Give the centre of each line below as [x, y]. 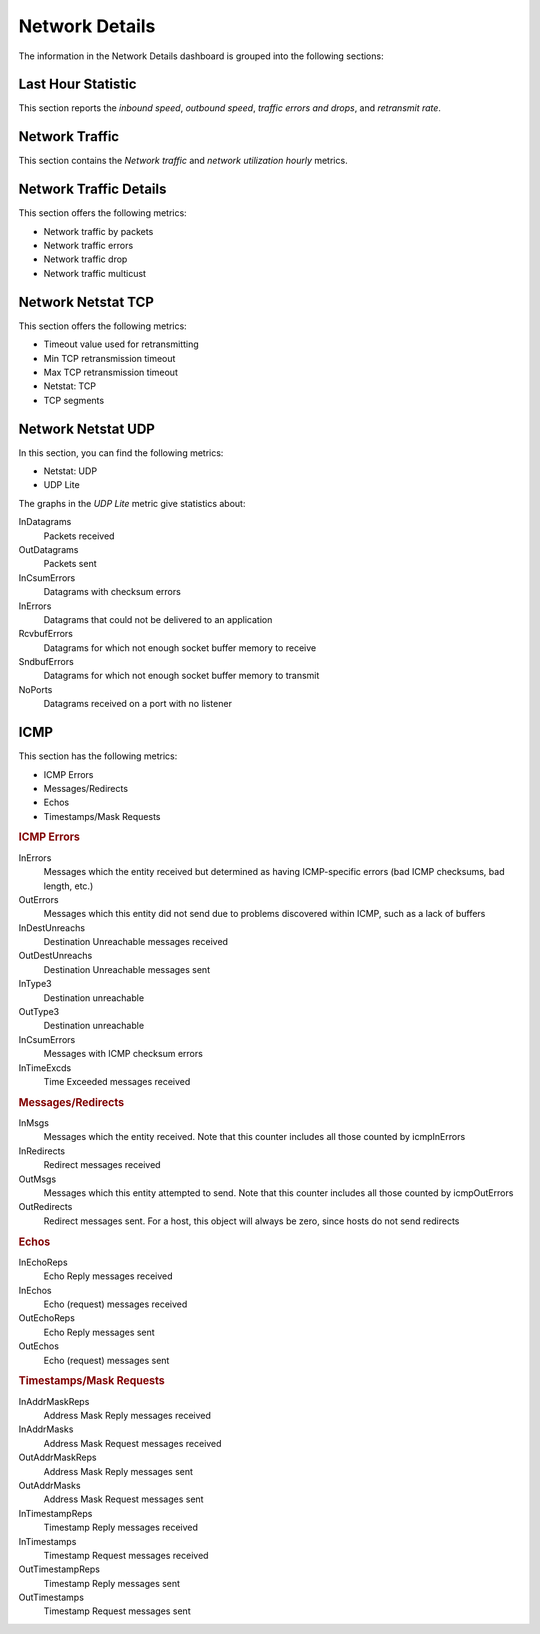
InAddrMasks [46, 1429]
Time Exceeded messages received [117, 1081]
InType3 [35, 984]
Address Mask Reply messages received [127, 1415]
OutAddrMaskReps [57, 1457]
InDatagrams [45, 522]
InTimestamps [47, 1541]
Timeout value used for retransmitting [121, 344]
